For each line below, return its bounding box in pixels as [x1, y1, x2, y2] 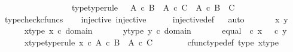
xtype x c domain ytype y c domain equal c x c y [24, 24, 287, 37]
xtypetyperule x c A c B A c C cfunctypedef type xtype [24, 35, 279, 48]
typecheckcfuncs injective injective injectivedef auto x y [4, 12, 288, 25]
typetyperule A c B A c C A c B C [71, 1, 235, 13]
